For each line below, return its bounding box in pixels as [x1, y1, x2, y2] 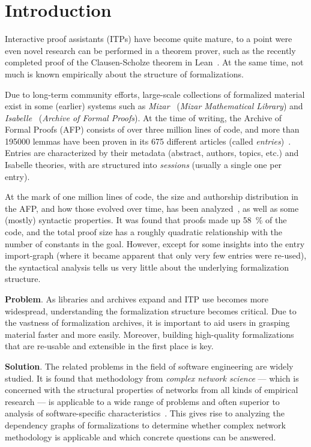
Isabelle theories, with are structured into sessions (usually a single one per [5, 158, 282, 171]
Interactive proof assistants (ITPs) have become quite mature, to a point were [5, 32, 292, 45]
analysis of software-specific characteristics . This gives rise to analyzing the [5, 407, 285, 419]
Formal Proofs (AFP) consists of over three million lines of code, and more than [5, 123, 300, 136]
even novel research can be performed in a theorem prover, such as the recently [5, 44, 296, 56]
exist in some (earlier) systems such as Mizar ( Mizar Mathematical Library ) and [5, 100, 303, 112]
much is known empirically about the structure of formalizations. [5, 67, 244, 80]
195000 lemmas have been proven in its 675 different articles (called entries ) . [5, 134, 291, 147]
